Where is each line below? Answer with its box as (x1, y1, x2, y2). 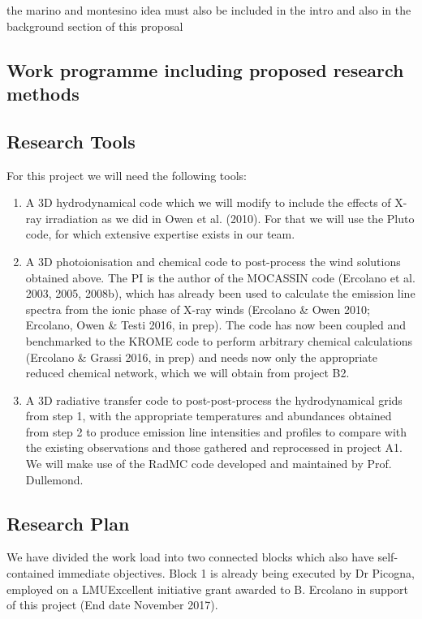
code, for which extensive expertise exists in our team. (25, 226, 295, 243)
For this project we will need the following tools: (6, 166, 247, 183)
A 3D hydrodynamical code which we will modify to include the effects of (25, 194, 391, 211)
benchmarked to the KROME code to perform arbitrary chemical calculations (25, 332, 413, 349)
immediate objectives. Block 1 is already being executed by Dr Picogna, (58, 565, 415, 582)
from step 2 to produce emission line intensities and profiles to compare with (25, 423, 407, 440)
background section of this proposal (6, 17, 183, 34)
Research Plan (6, 510, 130, 535)
